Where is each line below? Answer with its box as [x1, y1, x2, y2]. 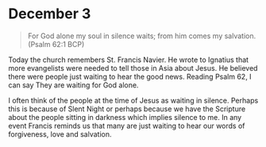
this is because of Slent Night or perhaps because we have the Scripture [8, 104, 246, 114]
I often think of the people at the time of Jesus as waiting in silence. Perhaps [8, 95, 259, 105]
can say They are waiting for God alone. [8, 80, 139, 90]
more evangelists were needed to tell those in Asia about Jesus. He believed [8, 63, 258, 72]
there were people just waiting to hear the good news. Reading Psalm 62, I [8, 72, 252, 81]
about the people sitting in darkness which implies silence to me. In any [8, 112, 242, 122]
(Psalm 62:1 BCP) [27, 39, 85, 48]
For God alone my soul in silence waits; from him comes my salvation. [27, 31, 256, 41]
